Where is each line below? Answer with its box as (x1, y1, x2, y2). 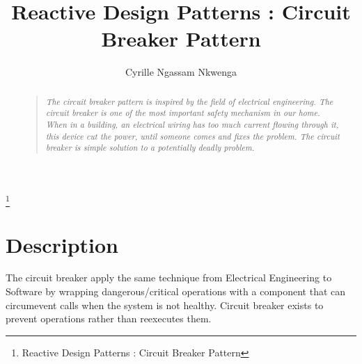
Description (6, 230, 119, 258)
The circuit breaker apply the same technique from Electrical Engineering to (6, 270, 332, 285)
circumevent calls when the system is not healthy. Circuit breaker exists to (6, 297, 324, 312)
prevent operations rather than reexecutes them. (6, 311, 212, 326)
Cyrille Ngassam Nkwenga (125, 65, 237, 79)
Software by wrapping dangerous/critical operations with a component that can (6, 284, 346, 299)
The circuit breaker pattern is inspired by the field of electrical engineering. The (45, 95, 333, 107)
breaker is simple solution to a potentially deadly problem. (45, 142, 255, 154)
